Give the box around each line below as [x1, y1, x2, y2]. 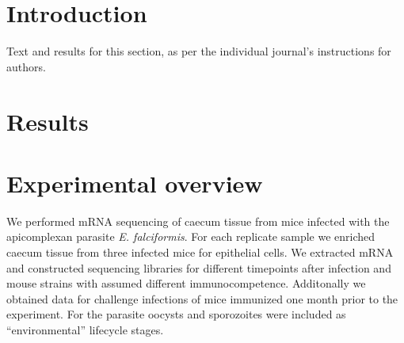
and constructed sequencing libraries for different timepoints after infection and [6, 259, 391, 276]
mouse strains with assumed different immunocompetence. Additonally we [6, 275, 366, 292]
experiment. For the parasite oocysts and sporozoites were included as [6, 306, 346, 322]
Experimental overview [6, 166, 263, 199]
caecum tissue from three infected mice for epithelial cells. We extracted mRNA [6, 244, 394, 260]
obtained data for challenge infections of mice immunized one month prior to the [6, 290, 398, 307]
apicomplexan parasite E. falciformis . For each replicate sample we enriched [6, 228, 375, 245]
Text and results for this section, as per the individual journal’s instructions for [6, 43, 391, 59]
